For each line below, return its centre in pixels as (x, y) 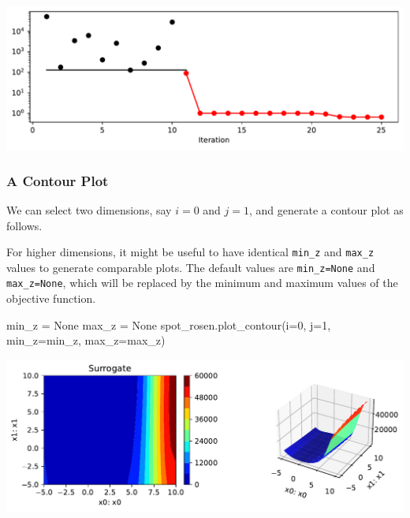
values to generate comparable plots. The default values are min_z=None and (191, 267)
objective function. (51, 298)
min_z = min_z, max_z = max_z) (86, 340)
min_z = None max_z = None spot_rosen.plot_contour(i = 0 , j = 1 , (169, 324)
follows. (24, 225)
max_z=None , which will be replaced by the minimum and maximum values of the (202, 283)
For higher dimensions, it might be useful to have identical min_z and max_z (190, 252)
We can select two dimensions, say (89, 209)
